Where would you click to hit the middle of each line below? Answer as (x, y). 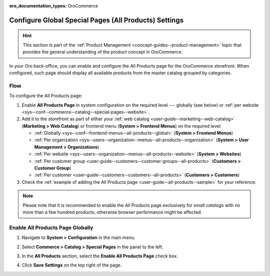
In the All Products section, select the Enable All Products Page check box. (100, 256)
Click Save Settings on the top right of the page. (72, 265)
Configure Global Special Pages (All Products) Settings (96, 20)
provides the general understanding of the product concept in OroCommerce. (103, 52)
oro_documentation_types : (38, 6)
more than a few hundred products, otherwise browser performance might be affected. (112, 212)
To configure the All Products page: (46, 96)
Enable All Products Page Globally (51, 227)
